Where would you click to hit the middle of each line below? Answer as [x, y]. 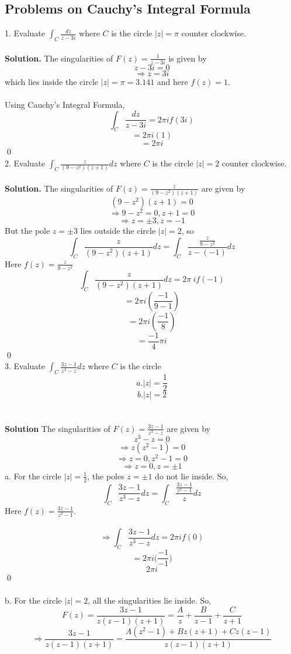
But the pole [27, 231]
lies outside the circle [118, 231]
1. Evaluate [25, 33]
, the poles [106, 476]
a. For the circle [33, 476]
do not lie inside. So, [192, 476]
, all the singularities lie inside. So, [150, 600]
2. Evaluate [25, 163]
